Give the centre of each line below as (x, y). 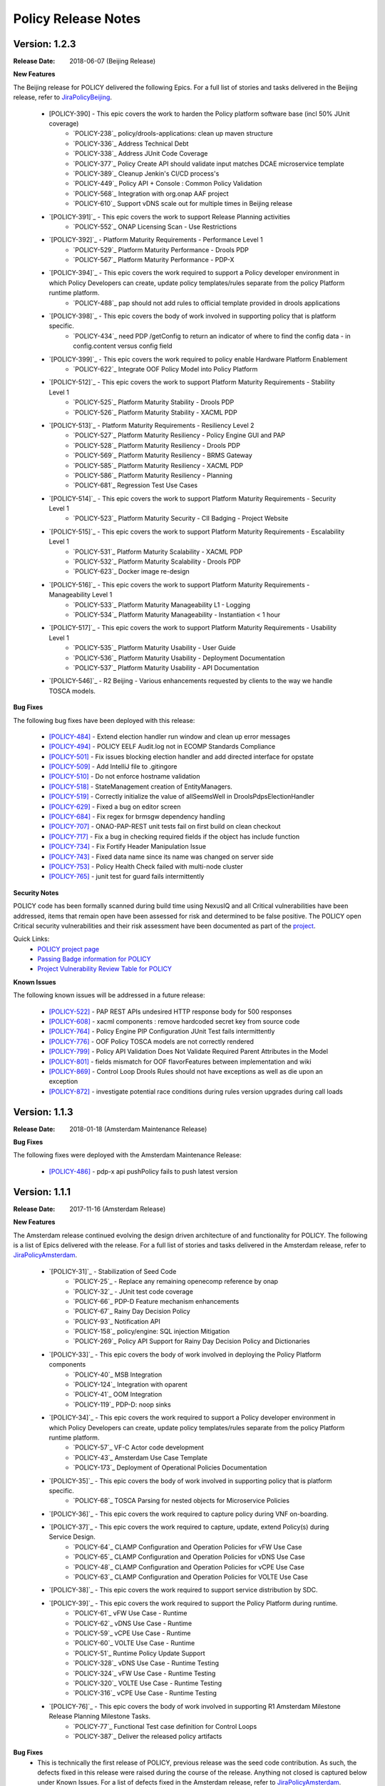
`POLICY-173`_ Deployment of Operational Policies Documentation (170, 1467)
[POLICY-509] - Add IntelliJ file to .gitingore (113, 767)
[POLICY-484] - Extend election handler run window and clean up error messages (170, 737)
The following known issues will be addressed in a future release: (109, 995)
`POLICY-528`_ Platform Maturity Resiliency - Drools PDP (156, 445)
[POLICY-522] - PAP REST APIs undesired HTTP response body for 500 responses (170, 1012)
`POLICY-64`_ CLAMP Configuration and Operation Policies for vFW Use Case (188, 1547)
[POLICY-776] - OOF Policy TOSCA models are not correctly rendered (152, 1041)
